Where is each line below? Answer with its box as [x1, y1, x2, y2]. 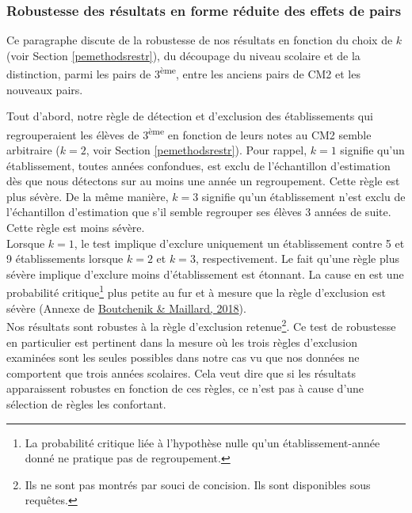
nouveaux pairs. [6, 81, 83, 97]
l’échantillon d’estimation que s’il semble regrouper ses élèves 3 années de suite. [6, 203, 391, 220]
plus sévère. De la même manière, [6, 188, 169, 204]
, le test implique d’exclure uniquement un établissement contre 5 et [74, 234, 405, 251]
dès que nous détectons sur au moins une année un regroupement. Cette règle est [6, 173, 400, 189]
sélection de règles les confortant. [6, 395, 166, 412]
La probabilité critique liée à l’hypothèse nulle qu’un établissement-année [25, 434, 380, 450]
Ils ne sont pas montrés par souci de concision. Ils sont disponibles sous [25, 476, 371, 492]
